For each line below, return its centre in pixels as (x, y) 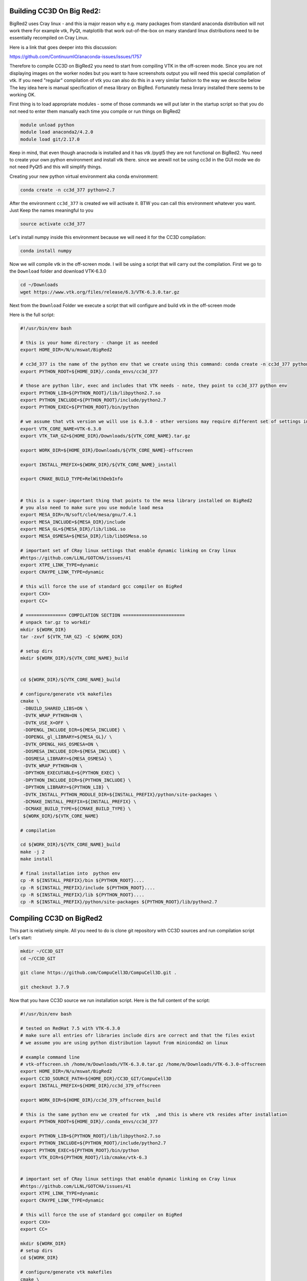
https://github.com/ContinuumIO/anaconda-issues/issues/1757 (76, 57)
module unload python (47, 125)
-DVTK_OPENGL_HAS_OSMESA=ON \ (61, 744)
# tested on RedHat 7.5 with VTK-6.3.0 (70, 1028)
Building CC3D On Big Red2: (55, 11)
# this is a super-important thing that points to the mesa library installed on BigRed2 (136, 500)
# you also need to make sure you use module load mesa (92, 508)
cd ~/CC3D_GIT (38, 958)
